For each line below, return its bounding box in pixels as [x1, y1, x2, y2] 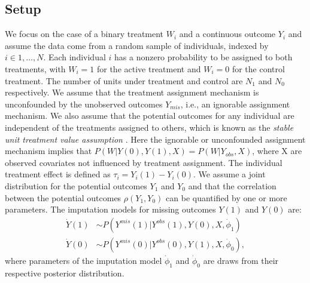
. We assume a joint [193, 168, 266, 180]
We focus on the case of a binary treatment [5, 27, 164, 40]
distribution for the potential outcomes [5, 179, 147, 192]
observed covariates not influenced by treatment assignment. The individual [5, 156, 282, 168]
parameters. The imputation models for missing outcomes [5, 203, 216, 216]
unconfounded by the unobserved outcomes [5, 97, 163, 110]
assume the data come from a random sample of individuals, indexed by [5, 39, 269, 51]
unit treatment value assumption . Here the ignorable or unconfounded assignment [5, 133, 306, 145]
